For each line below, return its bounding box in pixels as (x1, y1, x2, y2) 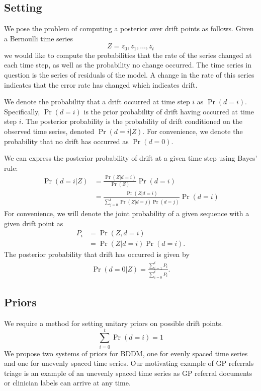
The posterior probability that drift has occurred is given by (4, 249, 190, 259)
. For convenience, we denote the (142, 126, 243, 136)
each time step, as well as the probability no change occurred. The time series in (4, 59, 252, 70)
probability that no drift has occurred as (4, 136, 129, 146)
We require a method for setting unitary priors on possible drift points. (4, 317, 223, 328)
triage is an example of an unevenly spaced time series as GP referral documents (4, 367, 252, 378)
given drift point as (4, 218, 63, 228)
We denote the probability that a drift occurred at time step (4, 96, 190, 107)
